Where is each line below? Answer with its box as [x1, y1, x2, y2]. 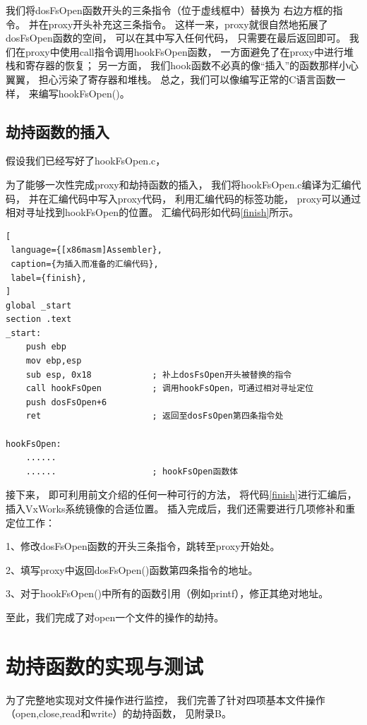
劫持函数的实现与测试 [6, 651, 204, 680]
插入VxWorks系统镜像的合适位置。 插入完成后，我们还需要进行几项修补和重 [6, 501, 356, 516]
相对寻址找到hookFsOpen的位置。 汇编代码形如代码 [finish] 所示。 [6, 205, 299, 220]
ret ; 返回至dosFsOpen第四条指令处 [25, 411, 284, 421]
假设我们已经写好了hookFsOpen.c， [6, 153, 166, 168]
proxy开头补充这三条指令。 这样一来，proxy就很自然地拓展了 [48, 16, 328, 31]
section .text [6, 314, 72, 325]
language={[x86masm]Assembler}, [11, 245, 162, 256]
